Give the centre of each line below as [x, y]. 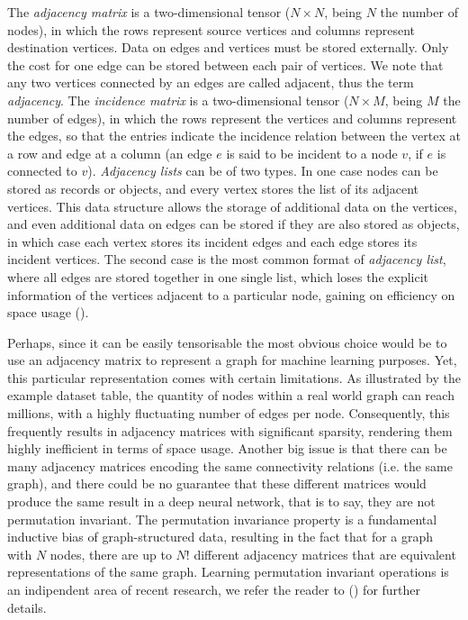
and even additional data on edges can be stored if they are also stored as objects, [234, 224]
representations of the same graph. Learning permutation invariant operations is [228, 572]
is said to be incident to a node [312, 153]
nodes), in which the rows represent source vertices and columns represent [211, 29]
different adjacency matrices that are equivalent [325, 554]
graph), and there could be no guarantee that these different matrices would [217, 483]
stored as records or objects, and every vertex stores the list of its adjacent [213, 188]
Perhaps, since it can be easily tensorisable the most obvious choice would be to [227, 342]
